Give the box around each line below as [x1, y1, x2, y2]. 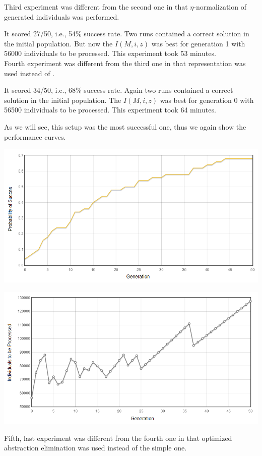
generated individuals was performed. [4, 11, 119, 22]
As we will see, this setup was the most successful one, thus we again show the [4, 121, 246, 132]
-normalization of [193, 2, 246, 12]
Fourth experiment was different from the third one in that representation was [4, 58, 246, 68]
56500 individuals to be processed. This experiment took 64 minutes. [4, 104, 216, 115]
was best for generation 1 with [151, 38, 245, 48]
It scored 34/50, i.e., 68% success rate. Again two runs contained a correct [4, 85, 233, 95]
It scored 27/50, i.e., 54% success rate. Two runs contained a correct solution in [4, 28, 249, 39]
